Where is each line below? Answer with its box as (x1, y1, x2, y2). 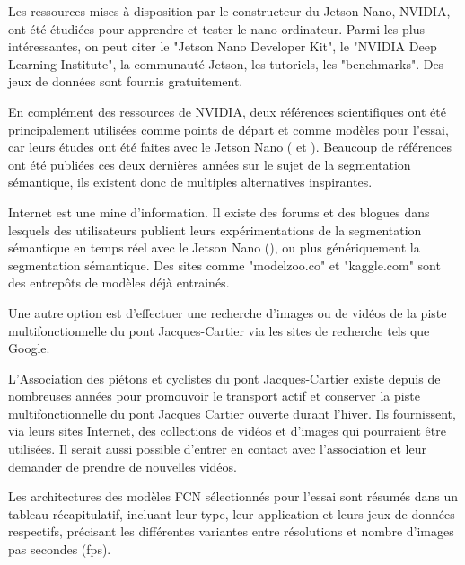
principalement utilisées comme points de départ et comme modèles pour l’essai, (8, 119, 449, 138)
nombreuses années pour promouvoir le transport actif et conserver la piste (8, 386, 420, 405)
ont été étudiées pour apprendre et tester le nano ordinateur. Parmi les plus (8, 19, 425, 38)
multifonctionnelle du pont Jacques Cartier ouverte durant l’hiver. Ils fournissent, (8, 403, 456, 422)
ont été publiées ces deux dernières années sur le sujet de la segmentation (8, 154, 411, 173)
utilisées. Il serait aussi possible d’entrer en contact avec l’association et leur (8, 439, 426, 458)
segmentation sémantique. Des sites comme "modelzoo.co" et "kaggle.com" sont (8, 255, 441, 274)
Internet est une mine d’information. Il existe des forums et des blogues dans (8, 202, 430, 221)
